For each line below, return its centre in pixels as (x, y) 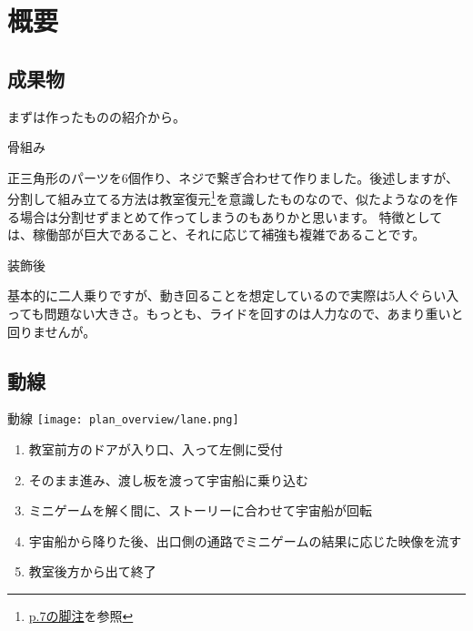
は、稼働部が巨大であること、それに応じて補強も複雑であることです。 (216, 234)
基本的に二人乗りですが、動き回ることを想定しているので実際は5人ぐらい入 (233, 295)
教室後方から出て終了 (92, 571)
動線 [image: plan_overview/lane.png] (123, 418)
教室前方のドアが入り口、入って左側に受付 (156, 449)
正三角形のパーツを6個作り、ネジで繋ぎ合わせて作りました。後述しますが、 (233, 177)
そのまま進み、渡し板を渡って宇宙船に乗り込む (169, 479)
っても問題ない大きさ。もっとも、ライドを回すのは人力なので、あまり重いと (236, 313)
